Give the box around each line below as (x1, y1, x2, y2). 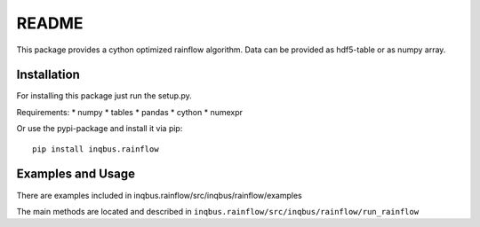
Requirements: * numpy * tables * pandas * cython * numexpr (16, 106, 244, 117)
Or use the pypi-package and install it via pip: (16, 123, 183, 134)
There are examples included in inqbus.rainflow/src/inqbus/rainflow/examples (16, 190, 302, 200)
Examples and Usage (16, 167, 136, 182)
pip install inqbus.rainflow (32, 144, 159, 154)
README (16, 13, 84, 33)
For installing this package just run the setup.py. (16, 90, 193, 101)
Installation (16, 67, 80, 82)
